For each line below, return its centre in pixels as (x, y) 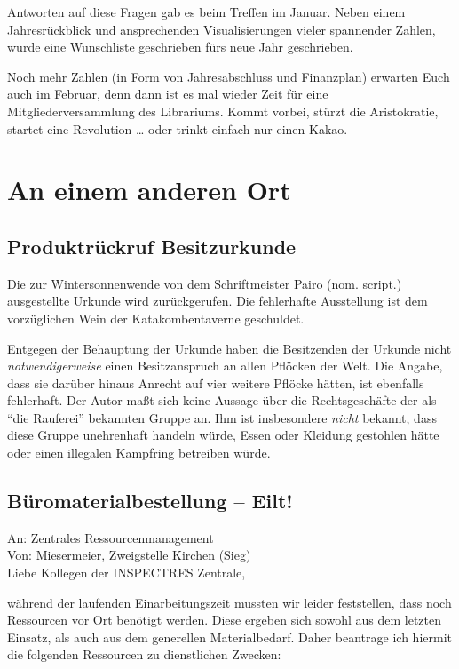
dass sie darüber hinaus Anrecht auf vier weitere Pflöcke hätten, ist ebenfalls (216, 382)
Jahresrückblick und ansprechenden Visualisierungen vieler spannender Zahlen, (222, 29)
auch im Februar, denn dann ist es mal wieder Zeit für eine (168, 94)
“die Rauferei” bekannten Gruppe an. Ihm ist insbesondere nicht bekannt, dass (222, 417)
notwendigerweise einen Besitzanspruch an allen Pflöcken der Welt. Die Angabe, (225, 366)
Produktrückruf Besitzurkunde (152, 246)
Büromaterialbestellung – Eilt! (150, 501)
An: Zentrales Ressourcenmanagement (111, 537)
